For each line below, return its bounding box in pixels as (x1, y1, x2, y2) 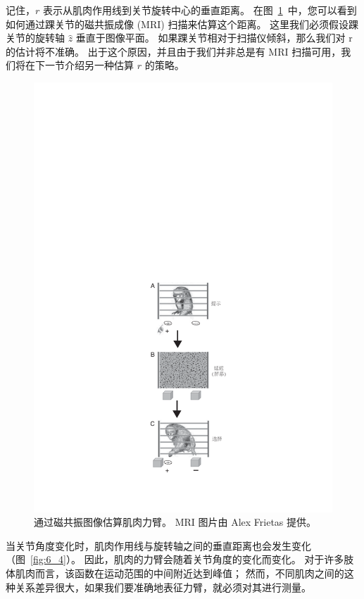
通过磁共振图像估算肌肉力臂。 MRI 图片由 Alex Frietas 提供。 (34, 515, 317, 529)
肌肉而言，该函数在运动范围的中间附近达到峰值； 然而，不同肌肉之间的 (15, 565, 344, 580)
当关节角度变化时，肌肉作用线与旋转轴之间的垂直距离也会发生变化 (6, 538, 311, 553)
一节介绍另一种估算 (44, 58, 134, 72)
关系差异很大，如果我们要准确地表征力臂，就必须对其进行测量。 (15, 579, 311, 594)
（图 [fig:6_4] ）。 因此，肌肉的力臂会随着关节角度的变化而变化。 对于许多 (6, 552, 344, 567)
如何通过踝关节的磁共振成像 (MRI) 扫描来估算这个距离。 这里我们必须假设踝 (6, 16, 359, 31)
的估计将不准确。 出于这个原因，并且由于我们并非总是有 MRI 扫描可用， (6, 44, 341, 58)
